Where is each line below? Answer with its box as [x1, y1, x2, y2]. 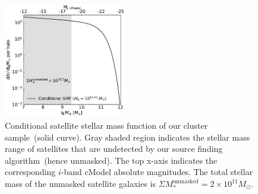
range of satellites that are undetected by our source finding [5, 142, 223, 155]
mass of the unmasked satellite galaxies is [5, 177, 156, 190]
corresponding [5, 166, 56, 178]
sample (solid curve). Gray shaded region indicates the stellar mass [5, 131, 250, 143]
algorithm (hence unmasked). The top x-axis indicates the [5, 154, 218, 166]
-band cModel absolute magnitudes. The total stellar [61, 166, 253, 178]
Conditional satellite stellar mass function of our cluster [5, 119, 208, 132]
